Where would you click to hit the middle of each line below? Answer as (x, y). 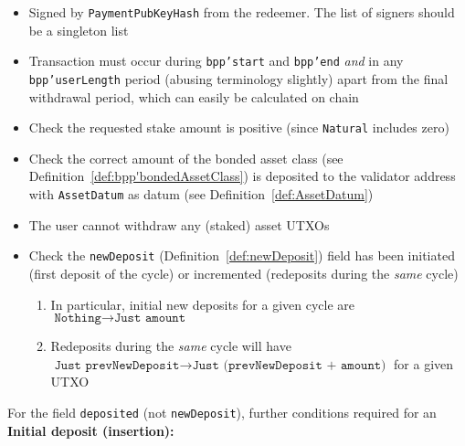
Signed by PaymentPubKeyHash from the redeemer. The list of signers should (242, 12)
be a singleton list (79, 30)
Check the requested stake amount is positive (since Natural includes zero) (239, 127)
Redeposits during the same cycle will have (171, 346)
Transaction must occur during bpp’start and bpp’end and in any (216, 61)
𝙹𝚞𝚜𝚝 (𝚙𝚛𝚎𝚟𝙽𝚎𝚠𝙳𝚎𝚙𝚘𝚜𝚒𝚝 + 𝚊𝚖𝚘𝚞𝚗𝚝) (289, 365)
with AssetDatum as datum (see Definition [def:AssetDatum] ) (201, 194)
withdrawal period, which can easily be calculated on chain (194, 96)
